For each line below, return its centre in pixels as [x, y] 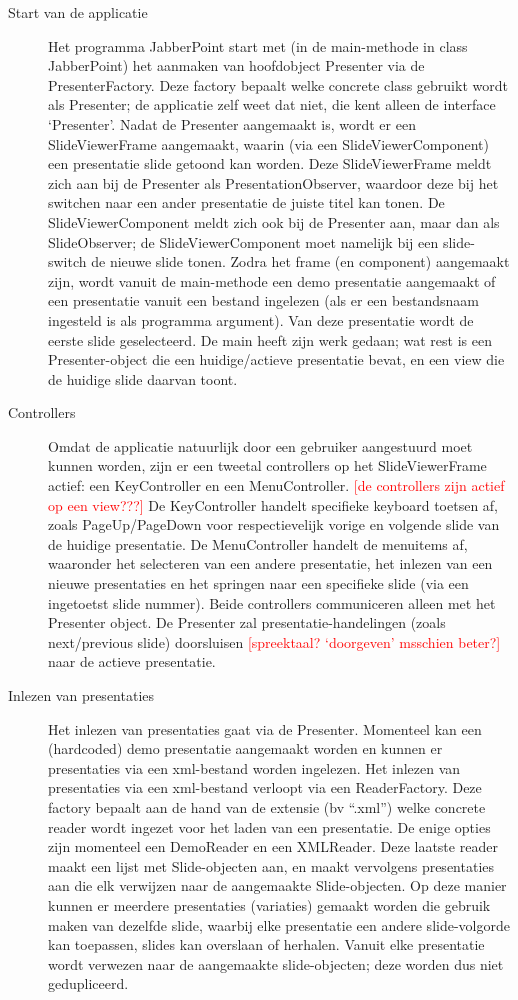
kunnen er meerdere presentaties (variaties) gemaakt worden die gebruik [269, 904]
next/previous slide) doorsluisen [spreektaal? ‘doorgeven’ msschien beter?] [274, 641]
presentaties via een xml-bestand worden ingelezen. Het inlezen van [254, 767]
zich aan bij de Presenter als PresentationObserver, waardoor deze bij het [273, 182]
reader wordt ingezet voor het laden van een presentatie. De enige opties [269, 826]
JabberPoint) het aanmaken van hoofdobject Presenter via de [236, 65]
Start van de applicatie [78, 12]
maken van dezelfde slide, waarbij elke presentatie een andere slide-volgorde [279, 924]
